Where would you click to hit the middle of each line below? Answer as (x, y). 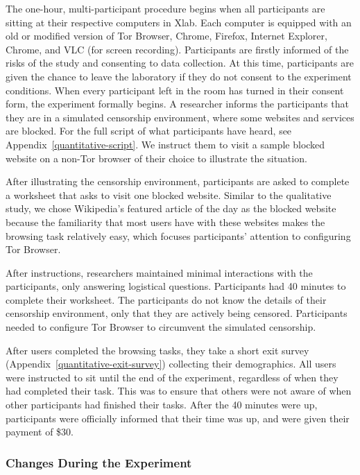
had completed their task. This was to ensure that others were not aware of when (179, 391)
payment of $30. (40, 432)
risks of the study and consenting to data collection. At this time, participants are (180, 63)
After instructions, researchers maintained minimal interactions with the (159, 272)
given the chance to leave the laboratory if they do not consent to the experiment (179, 76)
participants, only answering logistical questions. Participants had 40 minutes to (176, 286)
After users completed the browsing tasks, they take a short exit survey (157, 350)
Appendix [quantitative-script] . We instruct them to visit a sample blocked (165, 144)
